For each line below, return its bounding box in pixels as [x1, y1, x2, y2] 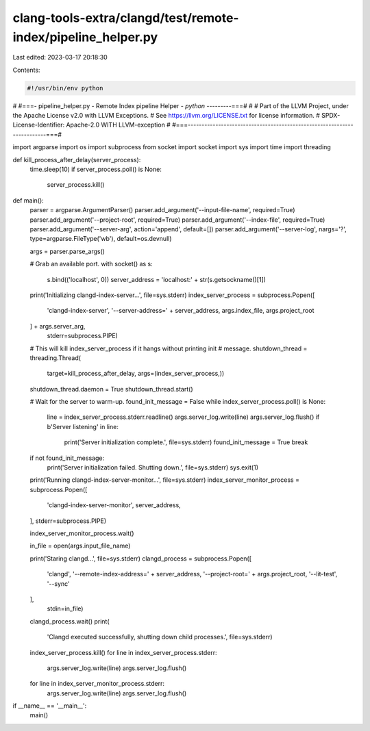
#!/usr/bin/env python [27, 84, 103, 92]
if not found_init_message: [29, 454, 105, 462]
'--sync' [47, 579, 70, 588]
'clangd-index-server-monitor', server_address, [47, 501, 181, 509]
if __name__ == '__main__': [12, 702, 87, 710]
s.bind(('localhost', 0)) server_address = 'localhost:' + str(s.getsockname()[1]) [47, 275, 267, 283]
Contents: [12, 66, 40, 74]
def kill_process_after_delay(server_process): [12, 155, 141, 164]
